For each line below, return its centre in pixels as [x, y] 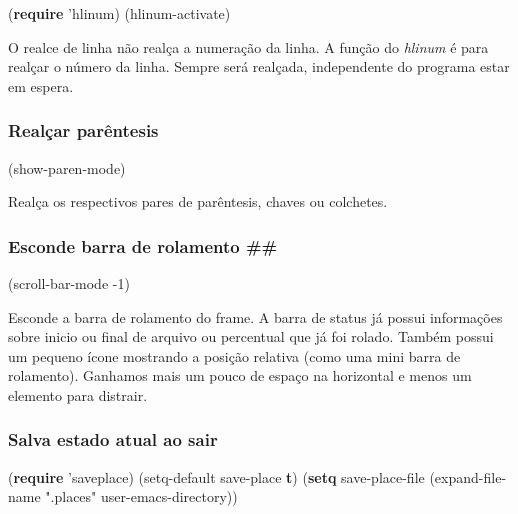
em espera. [41, 85]
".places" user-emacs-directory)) [141, 496]
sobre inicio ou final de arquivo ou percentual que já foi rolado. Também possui [251, 336]
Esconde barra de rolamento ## [143, 245]
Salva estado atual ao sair [113, 439]
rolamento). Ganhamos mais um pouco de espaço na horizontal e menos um [240, 375]
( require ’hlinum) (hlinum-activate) [119, 13]
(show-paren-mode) [67, 167]
